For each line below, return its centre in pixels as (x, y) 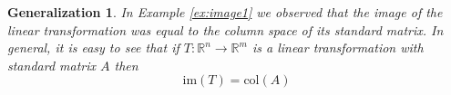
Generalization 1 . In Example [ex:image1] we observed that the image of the (225, 12)
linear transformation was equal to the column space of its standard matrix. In (225, 29)
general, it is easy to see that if (93, 47)
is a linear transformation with (338, 47)
